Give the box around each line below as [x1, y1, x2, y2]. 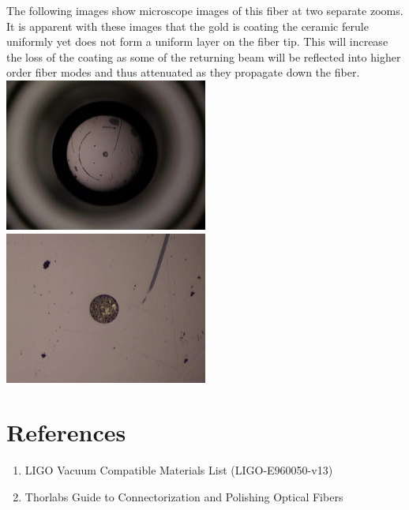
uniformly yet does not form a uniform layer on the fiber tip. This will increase [6, 33, 388, 50]
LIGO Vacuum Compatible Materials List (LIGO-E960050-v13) [24, 462, 333, 478]
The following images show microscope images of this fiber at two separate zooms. [6, 2, 403, 18]
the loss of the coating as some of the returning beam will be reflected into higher [6, 48, 401, 65]
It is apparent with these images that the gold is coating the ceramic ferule [6, 17, 369, 34]
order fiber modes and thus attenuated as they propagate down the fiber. [6, 64, 360, 81]
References [6, 416, 126, 448]
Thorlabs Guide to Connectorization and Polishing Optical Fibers [24, 488, 343, 504]
